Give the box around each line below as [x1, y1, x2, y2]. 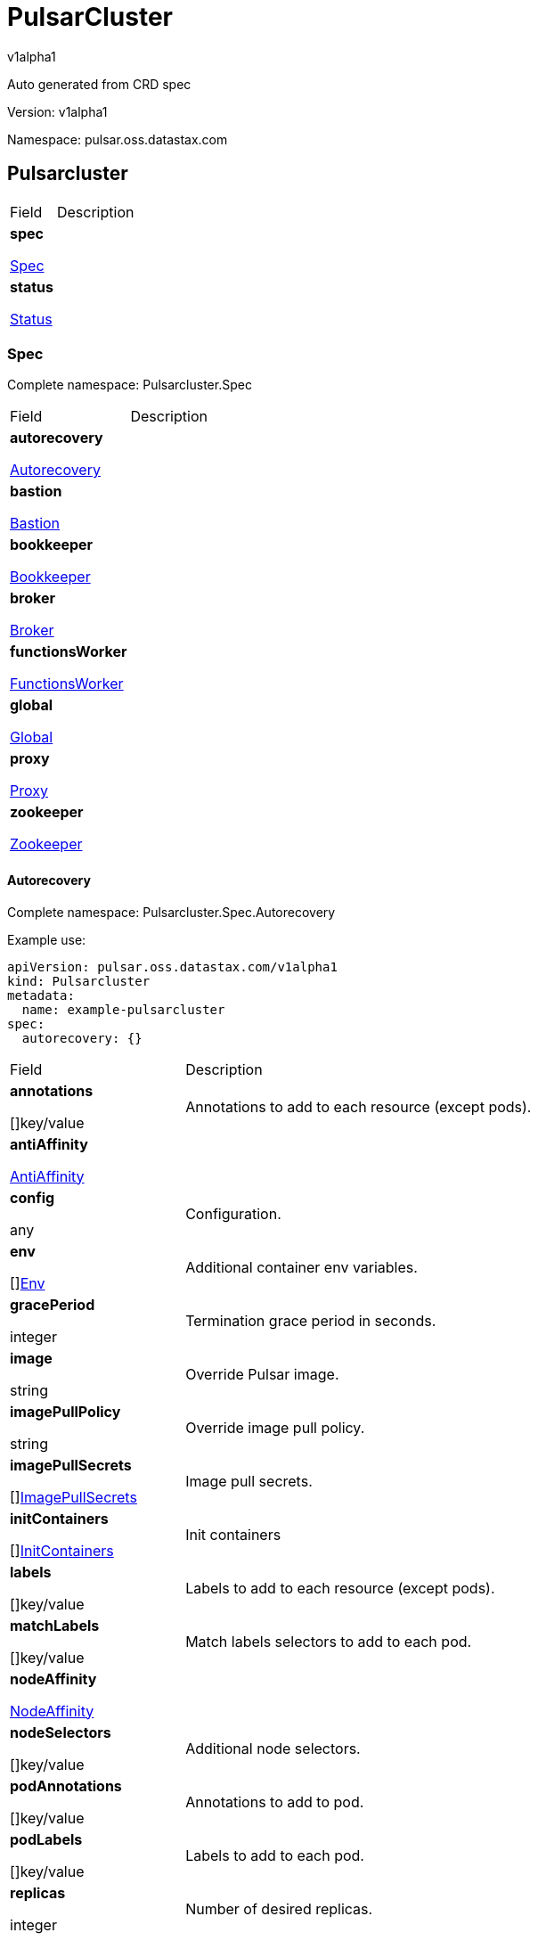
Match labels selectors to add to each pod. [185, 1632, 472, 1650]
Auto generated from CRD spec [7, 76, 192, 92]
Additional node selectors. [185, 1739, 361, 1757]
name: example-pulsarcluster [21, 1002, 225, 1017]
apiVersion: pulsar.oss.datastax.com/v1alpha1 [7, 959, 338, 974]
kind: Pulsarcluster [7, 973, 151, 988]
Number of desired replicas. [185, 1899, 373, 1918]
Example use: [7, 931, 86, 947]
